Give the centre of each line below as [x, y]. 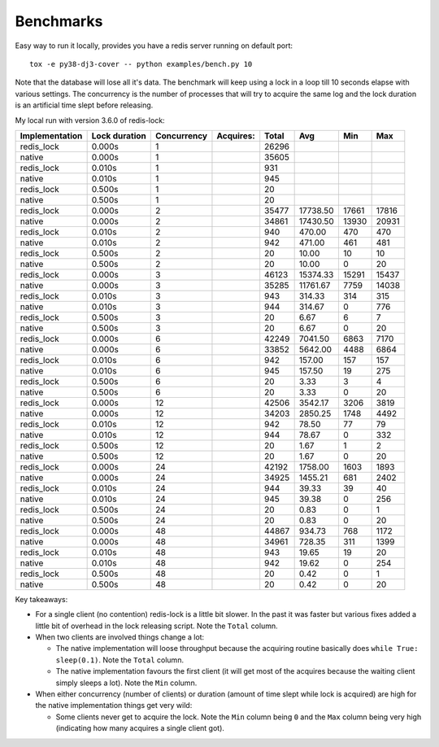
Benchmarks [59, 21]
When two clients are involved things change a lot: [120, 637]
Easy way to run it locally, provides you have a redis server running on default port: [154, 46]
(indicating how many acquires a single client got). [140, 728]
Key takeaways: [41, 599]
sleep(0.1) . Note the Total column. [120, 660]
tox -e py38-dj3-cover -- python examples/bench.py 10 [141, 64]
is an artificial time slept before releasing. [84, 105]
